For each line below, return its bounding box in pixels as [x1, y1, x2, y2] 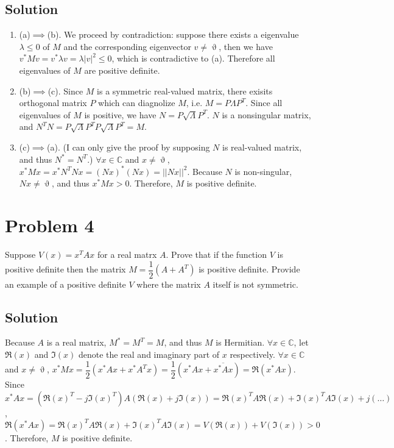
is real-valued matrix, [222, 140, 302, 153]
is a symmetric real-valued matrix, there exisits [97, 84, 273, 97]
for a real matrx [97, 247, 157, 260]
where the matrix [136, 277, 201, 290]
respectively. [230, 348, 275, 360]
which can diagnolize [98, 96, 175, 109]
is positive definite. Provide [199, 263, 300, 276]
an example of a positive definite [5, 277, 126, 290]
